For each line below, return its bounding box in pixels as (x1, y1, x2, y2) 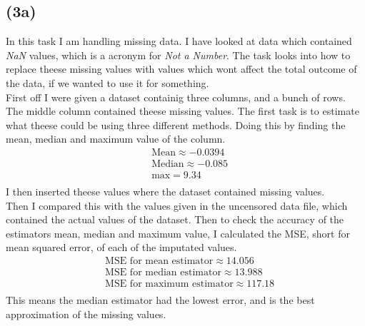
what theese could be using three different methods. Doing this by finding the (6, 117, 346, 132)
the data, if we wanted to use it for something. (6, 75, 209, 90)
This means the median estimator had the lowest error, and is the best (6, 292, 315, 307)
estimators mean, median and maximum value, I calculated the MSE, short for (6, 225, 350, 240)
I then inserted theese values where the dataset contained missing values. (6, 184, 325, 199)
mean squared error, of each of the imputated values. (6, 240, 237, 255)
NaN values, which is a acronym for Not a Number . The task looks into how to (6, 47, 351, 62)
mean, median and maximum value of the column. (6, 131, 226, 146)
